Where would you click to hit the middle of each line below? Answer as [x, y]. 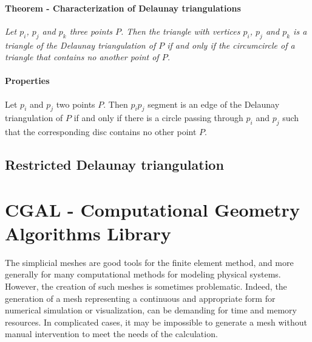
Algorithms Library [88, 233]
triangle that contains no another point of [82, 57]
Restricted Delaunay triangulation [114, 165]
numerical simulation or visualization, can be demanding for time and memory [151, 310]
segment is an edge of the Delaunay [214, 104]
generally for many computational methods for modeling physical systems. [143, 274]
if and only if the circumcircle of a [231, 45]
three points [91, 31]
